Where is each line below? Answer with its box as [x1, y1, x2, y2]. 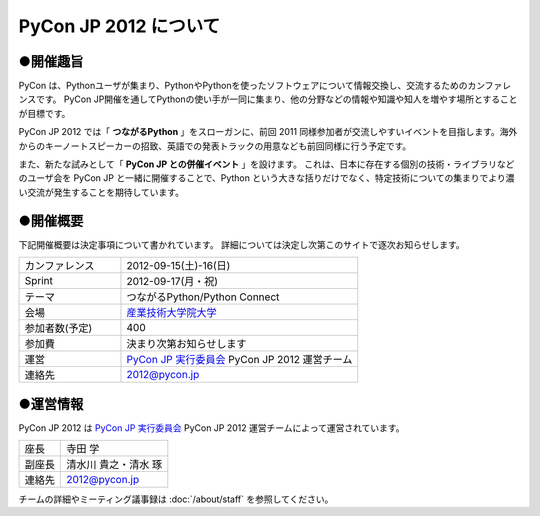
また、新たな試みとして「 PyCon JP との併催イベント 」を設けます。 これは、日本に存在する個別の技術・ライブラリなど [18, 158, 515, 170]
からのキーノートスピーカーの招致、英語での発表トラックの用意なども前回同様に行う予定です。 [18, 140, 412, 152]
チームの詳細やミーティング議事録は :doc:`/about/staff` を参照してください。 [18, 493, 334, 505]
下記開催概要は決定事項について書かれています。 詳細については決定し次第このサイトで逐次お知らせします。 [18, 238, 465, 250]
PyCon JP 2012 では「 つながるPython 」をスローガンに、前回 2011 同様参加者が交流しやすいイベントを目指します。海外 [18, 126, 518, 138]
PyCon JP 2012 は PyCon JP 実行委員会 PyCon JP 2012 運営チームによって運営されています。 [18, 421, 405, 434]
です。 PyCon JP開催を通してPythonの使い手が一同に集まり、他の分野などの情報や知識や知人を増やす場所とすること [35, 93, 518, 105]
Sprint [24, 274, 54, 288]
